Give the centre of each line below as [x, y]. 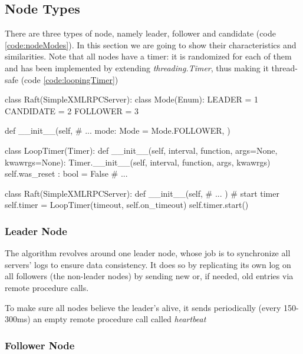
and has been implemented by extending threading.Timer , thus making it [137, 67]
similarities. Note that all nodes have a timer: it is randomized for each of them [148, 56]
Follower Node [40, 345]
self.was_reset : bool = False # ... [66, 173]
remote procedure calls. [47, 287]
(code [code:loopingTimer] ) [70, 79]
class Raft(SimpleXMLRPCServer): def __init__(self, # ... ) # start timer [142, 193]
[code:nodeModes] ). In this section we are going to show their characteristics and [151, 44]
